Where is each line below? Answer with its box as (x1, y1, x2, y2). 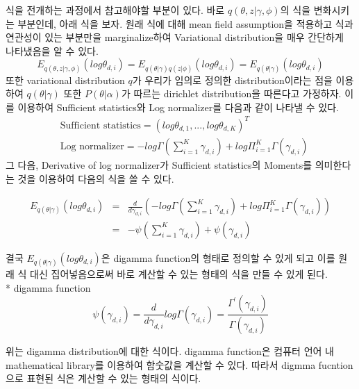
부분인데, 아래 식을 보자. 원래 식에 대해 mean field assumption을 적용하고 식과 (17, 16, 353, 31)
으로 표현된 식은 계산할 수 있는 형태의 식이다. (6, 371, 201, 386)
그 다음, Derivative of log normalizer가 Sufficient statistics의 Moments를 (6, 157, 312, 172)
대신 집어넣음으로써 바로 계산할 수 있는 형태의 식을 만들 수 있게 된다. (30, 267, 328, 281)
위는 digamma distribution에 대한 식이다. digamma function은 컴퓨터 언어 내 (6, 344, 334, 358)
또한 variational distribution (6, 72, 125, 87)
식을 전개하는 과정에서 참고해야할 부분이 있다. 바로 (6, 3, 225, 17)
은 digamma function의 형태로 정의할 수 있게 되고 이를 (101, 250, 335, 265)
